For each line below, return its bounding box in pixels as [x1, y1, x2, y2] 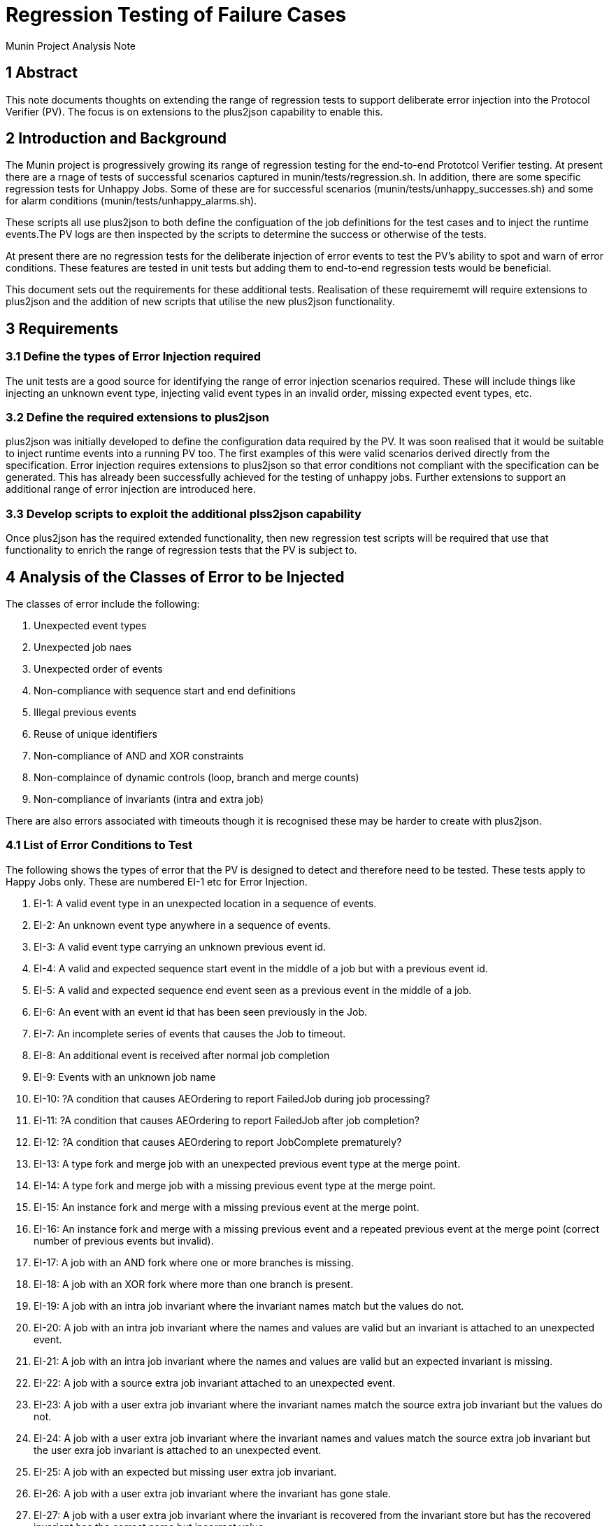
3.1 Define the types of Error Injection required [6, 349, 261, 364]
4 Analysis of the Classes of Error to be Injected [6, 568, 345, 586]
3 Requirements [6, 319, 119, 337]
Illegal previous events [34, 706, 136, 718]
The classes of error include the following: [6, 598, 200, 610]
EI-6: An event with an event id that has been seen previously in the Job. [34, 1005, 367, 1018]
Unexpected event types [34, 619, 147, 631]
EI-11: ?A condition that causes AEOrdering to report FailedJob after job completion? [34, 1114, 420, 1126]
